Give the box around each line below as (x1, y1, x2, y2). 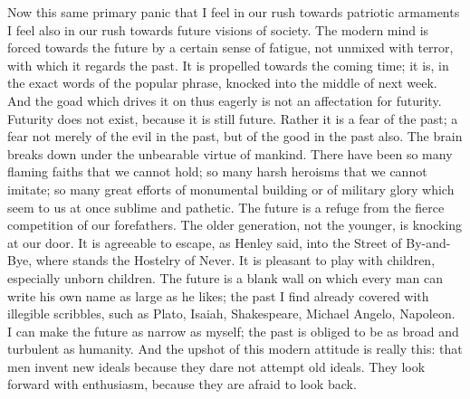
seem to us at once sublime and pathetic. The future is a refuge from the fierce (7, 197, 445, 216)
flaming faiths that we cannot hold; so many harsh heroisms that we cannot (7, 162, 427, 181)
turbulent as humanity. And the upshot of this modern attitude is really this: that (7, 339, 463, 358)
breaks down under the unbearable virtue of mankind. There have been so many (7, 144, 453, 163)
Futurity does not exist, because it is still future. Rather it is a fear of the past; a (7, 109, 458, 128)
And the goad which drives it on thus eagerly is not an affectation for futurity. (7, 90, 442, 109)
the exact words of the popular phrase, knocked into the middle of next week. (7, 73, 437, 92)
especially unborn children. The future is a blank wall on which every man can (7, 268, 443, 287)
